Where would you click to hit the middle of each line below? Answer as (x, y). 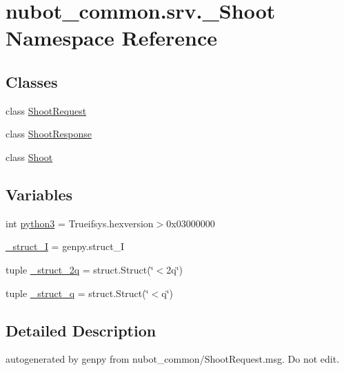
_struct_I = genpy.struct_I (65, 246)
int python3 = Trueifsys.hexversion (80, 223)
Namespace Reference (111, 38)
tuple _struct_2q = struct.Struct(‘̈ (80, 269)
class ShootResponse (49, 134)
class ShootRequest (46, 110)
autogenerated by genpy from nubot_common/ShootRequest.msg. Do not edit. (173, 359)
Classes (32, 81)
